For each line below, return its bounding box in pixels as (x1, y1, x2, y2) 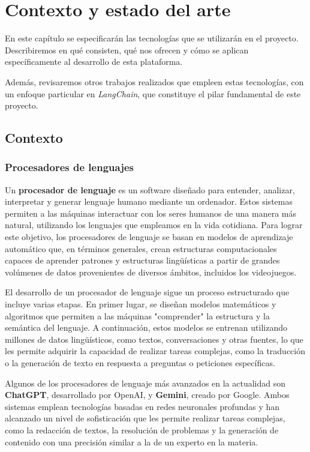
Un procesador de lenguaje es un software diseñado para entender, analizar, (5, 183, 295, 196)
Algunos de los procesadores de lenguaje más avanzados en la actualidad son (5, 376, 286, 389)
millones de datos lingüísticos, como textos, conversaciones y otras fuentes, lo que (5, 333, 303, 345)
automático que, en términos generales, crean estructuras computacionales (5, 242, 277, 255)
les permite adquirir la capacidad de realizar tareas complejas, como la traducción (5, 345, 305, 357)
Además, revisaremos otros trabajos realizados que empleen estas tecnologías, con (5, 75, 304, 88)
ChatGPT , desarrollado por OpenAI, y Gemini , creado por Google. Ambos (5, 388, 290, 401)
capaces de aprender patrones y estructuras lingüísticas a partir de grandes (5, 254, 280, 267)
